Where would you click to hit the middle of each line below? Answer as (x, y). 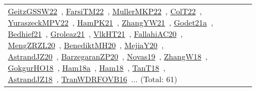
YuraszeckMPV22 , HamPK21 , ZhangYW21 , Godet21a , (111, 22)
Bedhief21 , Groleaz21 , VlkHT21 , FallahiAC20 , (95, 34)
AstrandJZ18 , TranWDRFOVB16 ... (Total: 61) (93, 79)
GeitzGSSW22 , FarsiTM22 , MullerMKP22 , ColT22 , (105, 11)
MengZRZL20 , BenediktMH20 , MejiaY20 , (86, 45)
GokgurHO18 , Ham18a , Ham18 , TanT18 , (87, 68)
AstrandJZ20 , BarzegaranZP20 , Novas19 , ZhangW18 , (108, 56)
